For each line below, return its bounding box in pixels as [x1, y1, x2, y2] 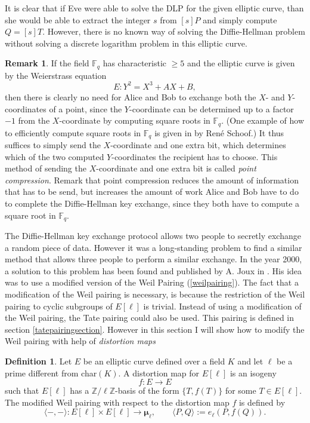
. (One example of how [221, 114, 305, 127]
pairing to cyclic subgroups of [5, 299, 113, 312]
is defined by [238, 396, 286, 408]
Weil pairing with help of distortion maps [5, 335, 156, 347]
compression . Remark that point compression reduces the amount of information [5, 173, 299, 186]
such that [5, 384, 39, 397]
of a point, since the [49, 102, 122, 115]
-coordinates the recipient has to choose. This [111, 150, 278, 163]
